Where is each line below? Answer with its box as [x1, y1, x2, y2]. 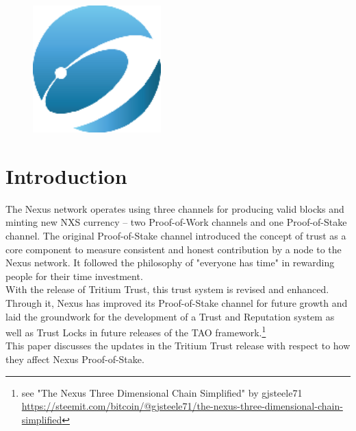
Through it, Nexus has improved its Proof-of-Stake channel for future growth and [5, 295, 348, 310]
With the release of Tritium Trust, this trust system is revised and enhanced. [5, 282, 329, 296]
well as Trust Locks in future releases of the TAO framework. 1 [5, 323, 266, 339]
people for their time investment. [5, 268, 143, 283]
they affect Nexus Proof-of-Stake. [5, 352, 144, 366]
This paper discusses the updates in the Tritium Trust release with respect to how [5, 338, 351, 353]
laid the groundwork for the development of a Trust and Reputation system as [5, 309, 335, 323]
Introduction [5, 161, 127, 189]
